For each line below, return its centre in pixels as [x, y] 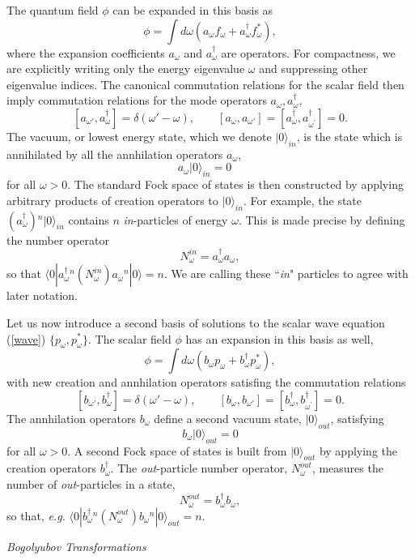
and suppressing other [313, 68]
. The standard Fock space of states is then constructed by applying [235, 184]
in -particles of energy [176, 219]
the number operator [58, 239]
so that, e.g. [36, 515]
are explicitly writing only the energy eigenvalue [126, 68]
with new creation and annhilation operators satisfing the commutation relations [206, 382]
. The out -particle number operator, [199, 468]
